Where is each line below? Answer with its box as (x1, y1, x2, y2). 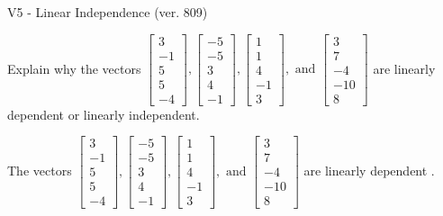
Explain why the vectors (7, 58, 141, 77)
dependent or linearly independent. (7, 104, 200, 123)
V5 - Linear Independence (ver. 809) (7, 3, 208, 21)
